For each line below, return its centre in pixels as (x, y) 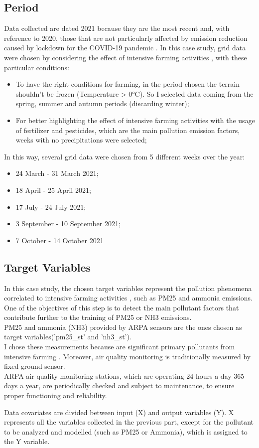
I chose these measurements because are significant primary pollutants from (120, 347)
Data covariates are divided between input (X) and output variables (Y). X (119, 412)
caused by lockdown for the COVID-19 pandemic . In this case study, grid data (125, 48)
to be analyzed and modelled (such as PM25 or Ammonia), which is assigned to (126, 431)
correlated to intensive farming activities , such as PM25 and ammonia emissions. (128, 298)
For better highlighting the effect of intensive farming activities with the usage (135, 120)
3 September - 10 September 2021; (68, 224)
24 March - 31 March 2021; (57, 173)
